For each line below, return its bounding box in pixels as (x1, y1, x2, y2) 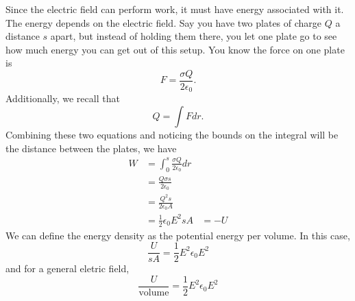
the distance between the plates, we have (5, 141, 177, 155)
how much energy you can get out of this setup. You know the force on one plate (5, 42, 345, 56)
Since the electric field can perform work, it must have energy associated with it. (5, 2, 344, 16)
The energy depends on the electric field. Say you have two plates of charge (5, 15, 322, 29)
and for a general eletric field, (5, 261, 130, 276)
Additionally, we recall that (5, 91, 120, 106)
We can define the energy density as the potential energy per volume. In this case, (5, 228, 350, 242)
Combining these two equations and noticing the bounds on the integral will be (5, 128, 339, 142)
